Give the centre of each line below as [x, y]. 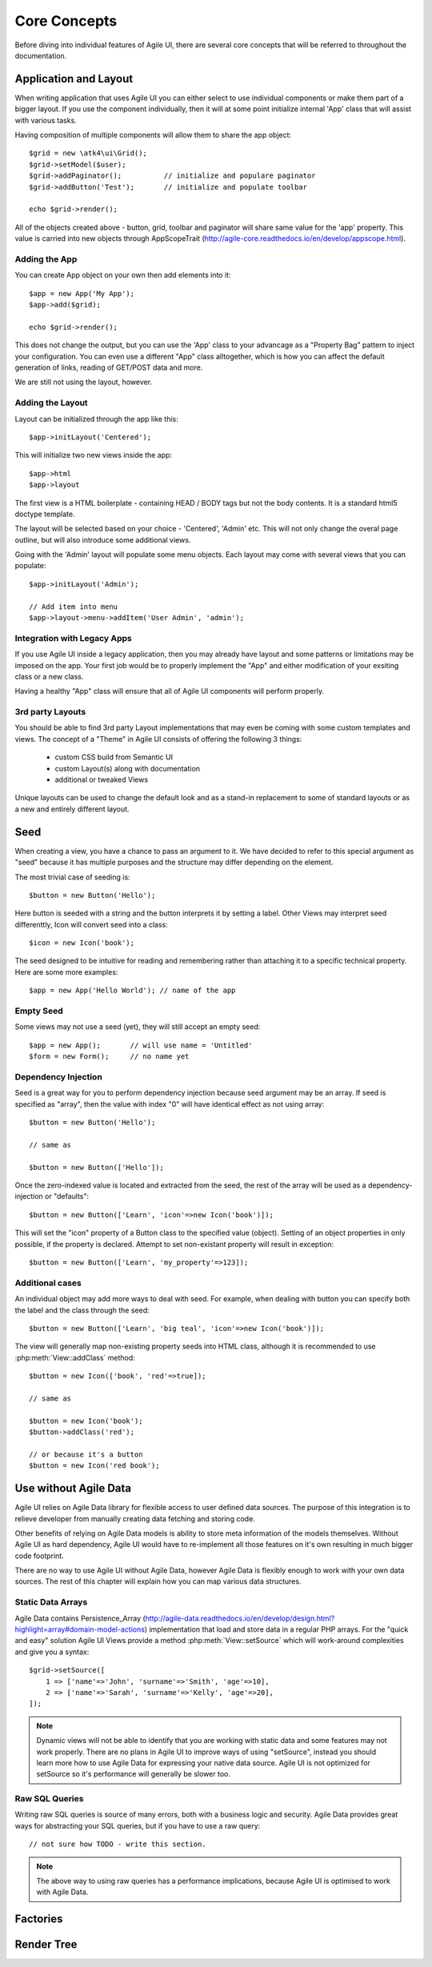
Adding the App [46, 258]
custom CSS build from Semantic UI [114, 757]
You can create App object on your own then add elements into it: [123, 275]
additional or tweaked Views [101, 779]
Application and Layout [74, 79]
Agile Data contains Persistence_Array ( [80, 1618]
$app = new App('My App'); [82, 293]
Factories [39, 1919]
